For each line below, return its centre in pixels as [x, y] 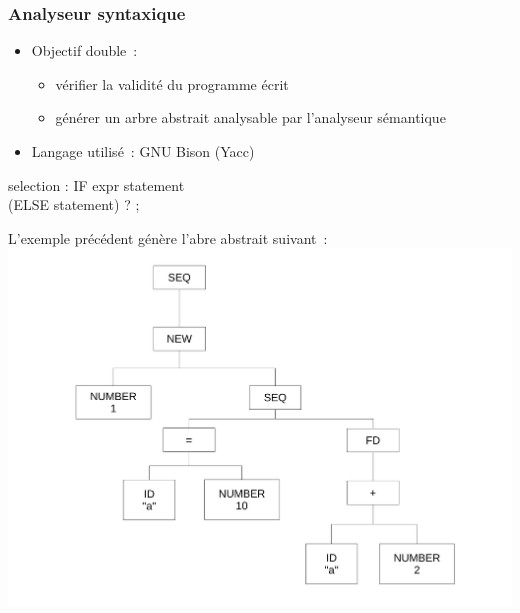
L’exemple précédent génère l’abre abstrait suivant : [168, 237]
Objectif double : [84, 50]
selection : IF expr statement [96, 184]
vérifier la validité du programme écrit [172, 83]
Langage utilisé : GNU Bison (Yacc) [143, 151]
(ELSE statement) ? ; [74, 204]
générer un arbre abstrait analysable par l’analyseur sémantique [250, 117]
